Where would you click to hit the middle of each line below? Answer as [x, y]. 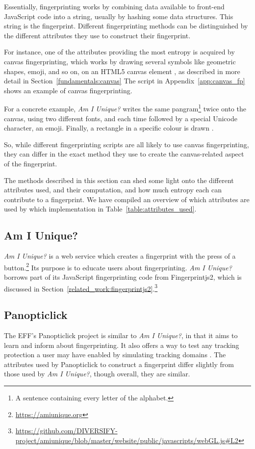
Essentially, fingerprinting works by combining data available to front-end [114, 6]
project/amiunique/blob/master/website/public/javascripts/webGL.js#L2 [127, 440]
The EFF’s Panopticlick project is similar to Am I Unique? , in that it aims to [121, 335]
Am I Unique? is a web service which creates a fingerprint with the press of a [120, 256]
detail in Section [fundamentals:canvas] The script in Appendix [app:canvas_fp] [125, 81]
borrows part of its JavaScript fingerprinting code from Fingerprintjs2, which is [123, 277]
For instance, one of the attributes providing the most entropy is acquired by [119, 52]
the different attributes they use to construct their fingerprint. [97, 35]
